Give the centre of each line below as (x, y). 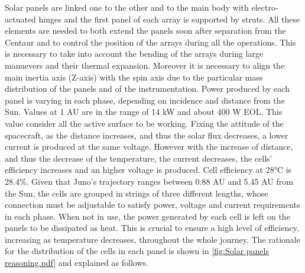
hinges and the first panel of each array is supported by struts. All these (169, 19)
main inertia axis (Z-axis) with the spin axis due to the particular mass (134, 77)
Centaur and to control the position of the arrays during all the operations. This (150, 42)
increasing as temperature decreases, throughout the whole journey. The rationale (152, 239)
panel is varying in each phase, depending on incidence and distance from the (145, 100)
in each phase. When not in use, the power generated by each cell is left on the (147, 216)
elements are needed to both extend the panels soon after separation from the (145, 30)
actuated (20, 19)
